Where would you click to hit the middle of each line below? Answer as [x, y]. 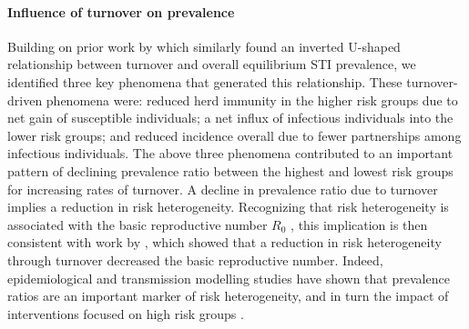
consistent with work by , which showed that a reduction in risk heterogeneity [224, 242]
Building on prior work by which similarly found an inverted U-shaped [204, 46]
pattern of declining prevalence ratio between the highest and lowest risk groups [230, 170]
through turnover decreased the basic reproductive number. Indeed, [195, 259]
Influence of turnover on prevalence [121, 11]
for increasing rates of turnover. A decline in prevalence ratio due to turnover [223, 189]
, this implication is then [359, 224]
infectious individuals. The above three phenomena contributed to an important [230, 153]
